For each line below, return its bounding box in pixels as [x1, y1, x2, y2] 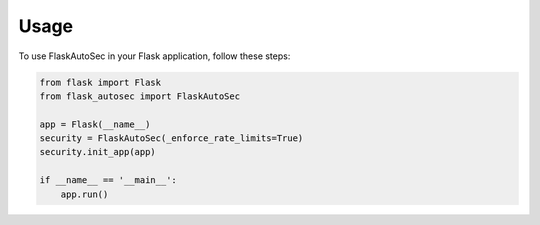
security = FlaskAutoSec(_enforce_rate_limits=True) [39, 133, 304, 144]
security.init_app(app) [39, 146, 157, 158]
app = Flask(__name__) [39, 118, 151, 130]
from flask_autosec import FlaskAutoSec [39, 90, 240, 102]
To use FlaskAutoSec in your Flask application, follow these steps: [18, 50, 291, 62]
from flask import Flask [39, 76, 162, 88]
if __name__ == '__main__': [39, 175, 177, 186]
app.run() [60, 188, 109, 200]
